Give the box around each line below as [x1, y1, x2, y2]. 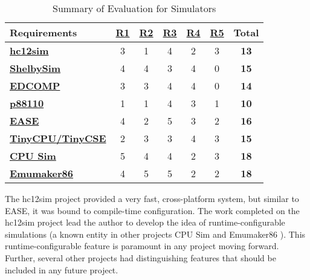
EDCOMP [10, 79, 60, 93]
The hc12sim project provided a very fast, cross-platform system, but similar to [5, 192, 299, 204]
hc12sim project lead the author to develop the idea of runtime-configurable [5, 216, 285, 229]
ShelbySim [10, 61, 61, 75]
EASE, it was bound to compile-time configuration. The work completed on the [5, 204, 300, 217]
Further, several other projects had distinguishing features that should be [5, 251, 276, 264]
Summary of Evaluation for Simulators [52, 1, 216, 15]
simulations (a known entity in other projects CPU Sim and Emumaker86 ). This [5, 227, 306, 240]
